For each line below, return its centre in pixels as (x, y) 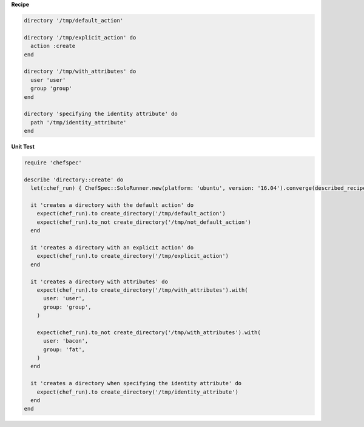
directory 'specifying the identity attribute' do (101, 114)
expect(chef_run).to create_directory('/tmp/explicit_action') (133, 256)
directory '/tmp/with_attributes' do (80, 72)
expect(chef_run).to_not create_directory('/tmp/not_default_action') (144, 222)
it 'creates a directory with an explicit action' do (112, 247)
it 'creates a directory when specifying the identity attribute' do (136, 383)
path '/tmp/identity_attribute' (79, 122)
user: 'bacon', (66, 341)
